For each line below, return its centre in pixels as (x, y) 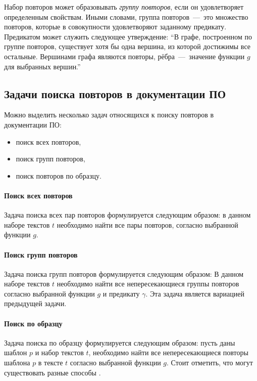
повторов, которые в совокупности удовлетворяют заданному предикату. (115, 27)
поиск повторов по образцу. (59, 175)
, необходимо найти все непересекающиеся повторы (168, 352)
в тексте (50, 363)
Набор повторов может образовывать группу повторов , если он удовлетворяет (124, 7)
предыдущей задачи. (35, 303)
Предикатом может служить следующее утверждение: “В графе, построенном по (128, 36)
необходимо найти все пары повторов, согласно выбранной (147, 224)
